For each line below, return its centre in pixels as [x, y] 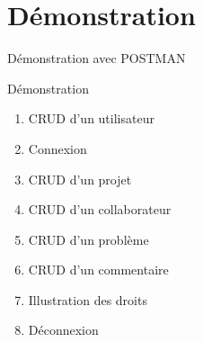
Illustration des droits [88, 299]
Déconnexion [63, 330]
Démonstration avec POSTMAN [97, 58]
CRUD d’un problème [88, 239]
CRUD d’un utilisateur [91, 118]
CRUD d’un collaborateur [100, 209]
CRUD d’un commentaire [98, 270]
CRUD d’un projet [80, 179]
